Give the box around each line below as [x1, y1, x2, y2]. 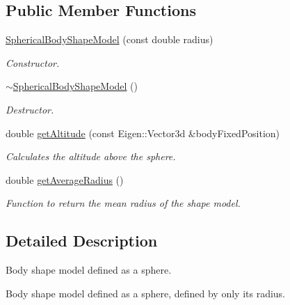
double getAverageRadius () [6, 172, 124, 187]
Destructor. [6, 102, 54, 116]
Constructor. [6, 55, 60, 70]
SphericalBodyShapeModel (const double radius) [6, 32, 214, 47]
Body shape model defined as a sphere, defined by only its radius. [6, 286, 286, 300]
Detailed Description [6, 230, 158, 251]
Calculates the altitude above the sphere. [6, 149, 176, 164]
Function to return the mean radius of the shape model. [6, 196, 241, 210]
